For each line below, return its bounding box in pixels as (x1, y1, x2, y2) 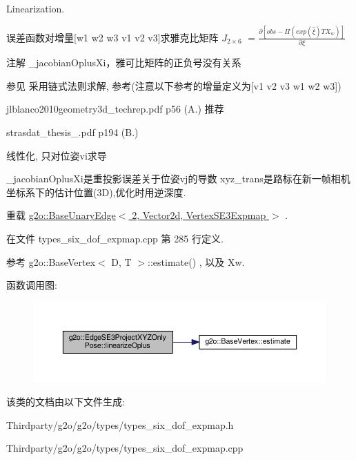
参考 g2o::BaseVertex (6, 254, 96, 269)
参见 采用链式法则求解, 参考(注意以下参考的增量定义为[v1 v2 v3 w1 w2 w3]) (6, 78, 342, 93)
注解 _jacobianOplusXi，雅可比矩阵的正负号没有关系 (6, 55, 241, 70)
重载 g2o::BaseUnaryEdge (6, 208, 116, 222)
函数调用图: (6, 278, 57, 292)
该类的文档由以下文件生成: (6, 394, 125, 409)
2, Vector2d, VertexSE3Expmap (132, 208, 266, 222)
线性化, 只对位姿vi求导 (6, 148, 107, 162)
